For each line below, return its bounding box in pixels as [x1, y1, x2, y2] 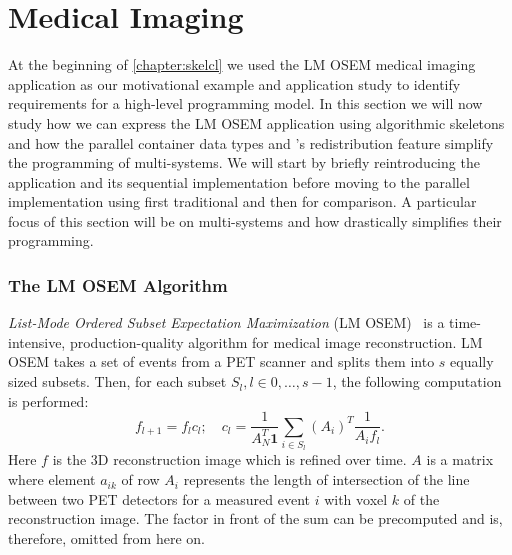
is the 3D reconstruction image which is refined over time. [52, 449, 407, 470]
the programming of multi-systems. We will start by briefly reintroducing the [8, 152, 480, 173]
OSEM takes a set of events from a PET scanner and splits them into [8, 351, 435, 372]
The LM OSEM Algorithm [8, 272, 228, 297]
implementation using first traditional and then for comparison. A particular [8, 191, 477, 212]
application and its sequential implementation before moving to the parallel [8, 171, 470, 192]
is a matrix [426, 449, 494, 470]
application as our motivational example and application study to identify [8, 73, 461, 94]
